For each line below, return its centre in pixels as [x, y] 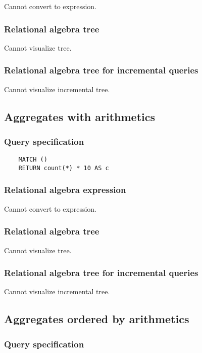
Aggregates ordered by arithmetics [97, 319]
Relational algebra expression [65, 190]
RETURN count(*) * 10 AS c [64, 168]
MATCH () [33, 160]
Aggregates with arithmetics [80, 116]
